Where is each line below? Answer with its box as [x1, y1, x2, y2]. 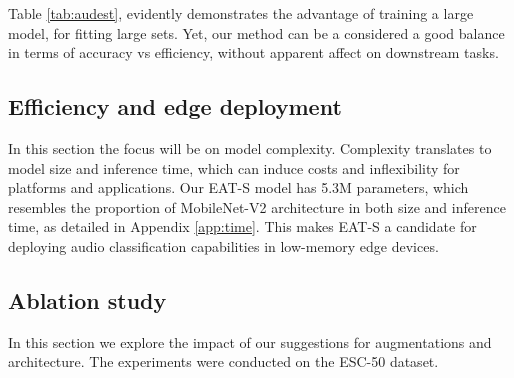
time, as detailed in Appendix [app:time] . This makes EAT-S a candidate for [8, 216, 477, 237]
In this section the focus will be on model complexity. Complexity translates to [8, 137, 492, 158]
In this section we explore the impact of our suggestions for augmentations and [8, 331, 492, 352]
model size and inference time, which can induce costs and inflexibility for [8, 157, 460, 178]
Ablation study [8, 284, 167, 315]
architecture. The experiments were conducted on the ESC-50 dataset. [8, 351, 439, 372]
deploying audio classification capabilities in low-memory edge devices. [8, 235, 439, 256]
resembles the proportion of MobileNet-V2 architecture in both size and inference [8, 196, 506, 217]
